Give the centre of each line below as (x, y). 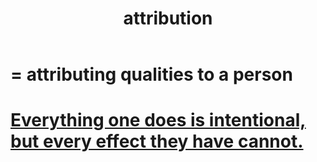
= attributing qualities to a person (151, 74)
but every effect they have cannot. (157, 141)
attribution (168, 18)
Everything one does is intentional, (158, 120)
